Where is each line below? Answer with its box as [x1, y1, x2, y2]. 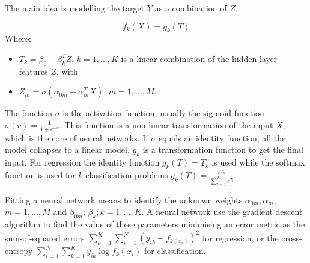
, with [56, 64, 78, 77]
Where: [5, 32, 31, 45]
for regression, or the [202, 231, 279, 244]
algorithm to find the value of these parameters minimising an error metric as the [5, 218, 305, 231]
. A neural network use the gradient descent [141, 205, 303, 218]
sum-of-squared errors [5, 231, 85, 244]
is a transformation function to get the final [142, 143, 303, 156]
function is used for [5, 168, 76, 181]
